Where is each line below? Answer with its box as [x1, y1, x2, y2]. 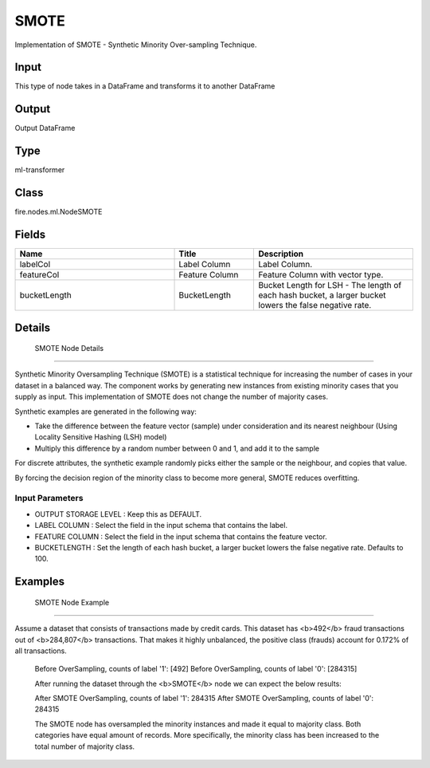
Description [258, 248, 304, 259]
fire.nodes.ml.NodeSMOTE [14, 207, 103, 217]
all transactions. [14, 646, 67, 656]
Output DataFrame [14, 124, 76, 133]
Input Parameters [14, 493, 84, 504]
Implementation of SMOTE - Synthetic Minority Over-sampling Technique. [14, 40, 257, 49]
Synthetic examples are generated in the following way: [14, 407, 197, 416]
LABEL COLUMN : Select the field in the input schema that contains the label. [34, 521, 288, 530]
